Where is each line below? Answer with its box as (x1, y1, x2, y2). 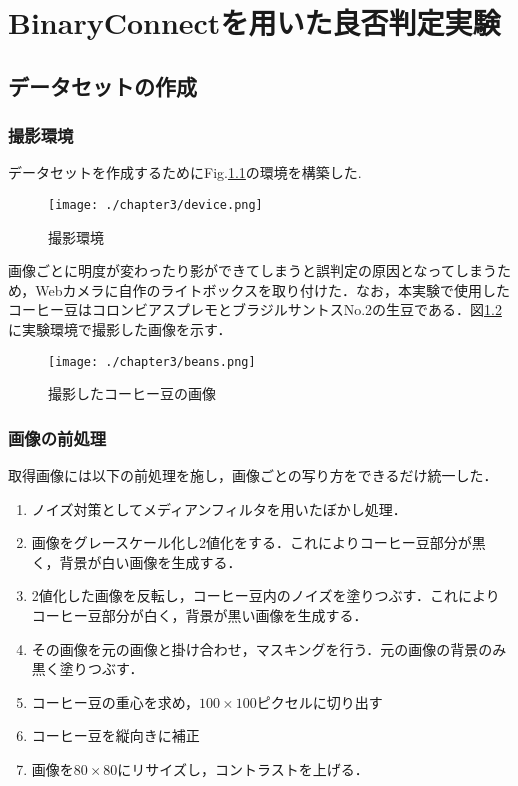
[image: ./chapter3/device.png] (48, 197, 263, 212)
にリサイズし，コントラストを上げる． (117, 759, 369, 779)
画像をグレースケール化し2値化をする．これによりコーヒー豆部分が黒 (31, 532, 486, 553)
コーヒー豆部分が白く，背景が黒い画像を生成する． (31, 605, 368, 626)
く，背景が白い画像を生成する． (31, 551, 242, 572)
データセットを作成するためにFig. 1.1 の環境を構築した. (8, 162, 362, 183)
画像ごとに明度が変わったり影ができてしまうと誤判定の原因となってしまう (8, 260, 497, 281)
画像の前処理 (8, 425, 107, 450)
